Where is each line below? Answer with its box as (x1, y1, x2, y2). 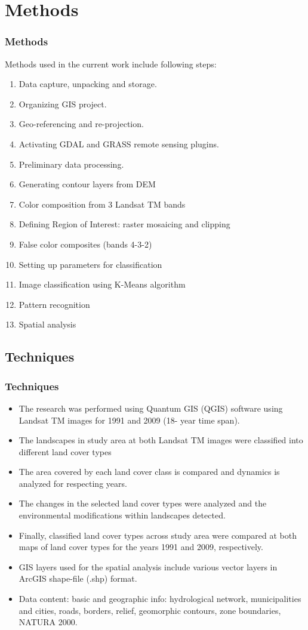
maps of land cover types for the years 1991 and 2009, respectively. (19, 541, 263, 553)
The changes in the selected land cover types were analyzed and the (19, 497, 267, 509)
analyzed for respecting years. (19, 477, 127, 489)
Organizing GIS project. (19, 97, 107, 110)
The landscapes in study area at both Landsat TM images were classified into (19, 434, 303, 446)
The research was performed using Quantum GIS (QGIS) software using (19, 402, 283, 414)
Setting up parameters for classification (19, 258, 162, 270)
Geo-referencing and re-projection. (19, 118, 144, 130)
